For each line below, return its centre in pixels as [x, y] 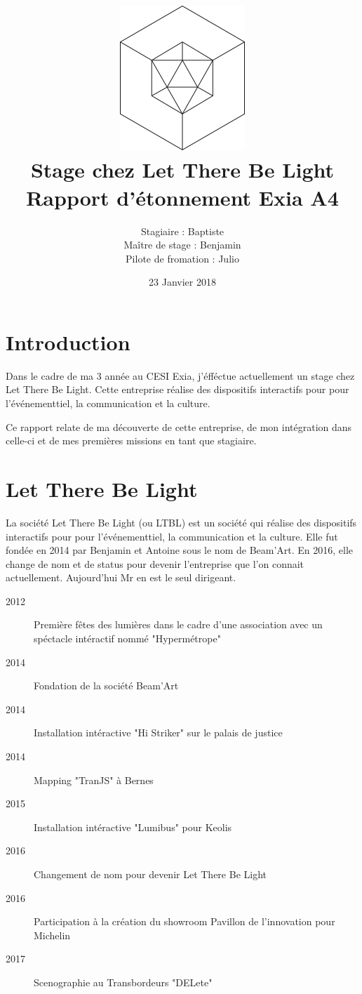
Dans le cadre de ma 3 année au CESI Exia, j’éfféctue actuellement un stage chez [180, 375]
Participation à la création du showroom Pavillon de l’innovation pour [185, 921]
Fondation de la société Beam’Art [106, 685]
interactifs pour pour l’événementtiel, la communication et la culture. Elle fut [172, 536]
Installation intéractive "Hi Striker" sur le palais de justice [158, 733]
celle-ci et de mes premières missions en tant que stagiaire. [131, 440]
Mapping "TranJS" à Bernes [94, 780]
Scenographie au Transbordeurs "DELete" [123, 982]
